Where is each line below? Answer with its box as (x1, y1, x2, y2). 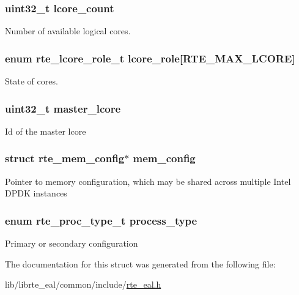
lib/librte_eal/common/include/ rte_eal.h (5, 278, 161, 291)
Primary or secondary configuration (5, 237, 138, 250)
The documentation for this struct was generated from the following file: (5, 257, 276, 270)
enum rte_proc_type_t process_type (5, 212, 197, 228)
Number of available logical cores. (5, 24, 131, 37)
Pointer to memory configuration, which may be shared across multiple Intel (5, 174, 291, 187)
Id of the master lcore (5, 124, 86, 137)
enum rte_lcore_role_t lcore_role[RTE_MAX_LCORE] (5, 50, 295, 65)
